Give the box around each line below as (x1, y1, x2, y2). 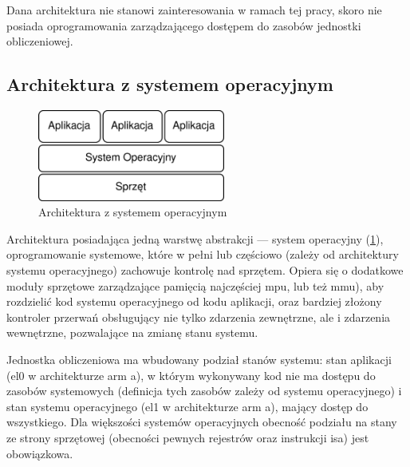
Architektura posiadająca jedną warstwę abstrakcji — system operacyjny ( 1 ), (6, 230, 384, 247)
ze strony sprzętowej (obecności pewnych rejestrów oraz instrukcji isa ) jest (6, 429, 369, 445)
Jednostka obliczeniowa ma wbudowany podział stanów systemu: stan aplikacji (6, 350, 392, 367)
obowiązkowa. (6, 445, 73, 461)
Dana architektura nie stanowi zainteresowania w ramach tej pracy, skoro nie (6, 2, 382, 18)
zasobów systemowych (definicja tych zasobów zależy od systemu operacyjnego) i (6, 382, 402, 399)
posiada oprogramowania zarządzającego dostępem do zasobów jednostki (6, 17, 361, 34)
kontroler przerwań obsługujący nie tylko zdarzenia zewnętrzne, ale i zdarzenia (6, 308, 391, 325)
